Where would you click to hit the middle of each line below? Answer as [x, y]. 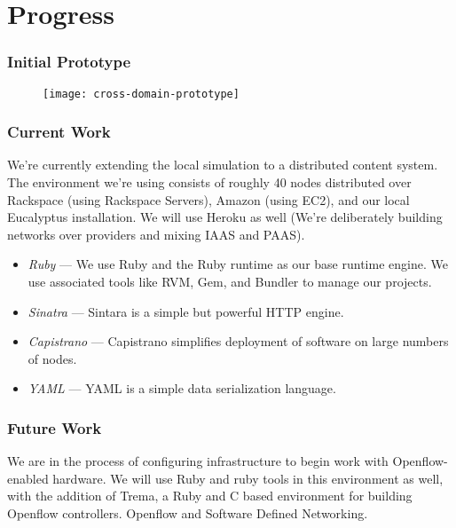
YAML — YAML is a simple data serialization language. [182, 388]
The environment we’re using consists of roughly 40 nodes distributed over [209, 182]
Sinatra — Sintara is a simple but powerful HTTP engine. [186, 311]
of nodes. [52, 358]
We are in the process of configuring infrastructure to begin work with [198, 461]
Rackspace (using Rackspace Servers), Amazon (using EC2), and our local [208, 199]
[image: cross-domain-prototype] [141, 94]
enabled [28, 478]
